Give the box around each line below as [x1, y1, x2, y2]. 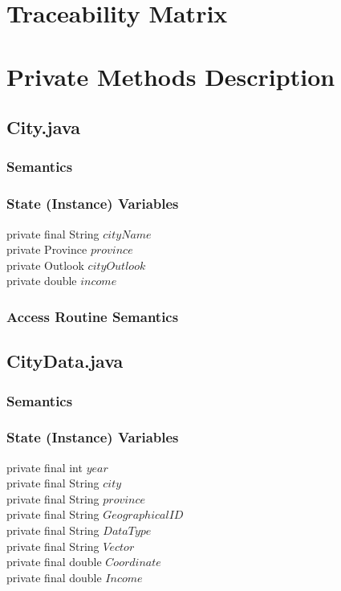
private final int [6, 459, 83, 475]
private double [6, 272, 77, 289]
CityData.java [6, 348, 124, 373]
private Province [6, 241, 87, 258]
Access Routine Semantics [6, 306, 179, 326]
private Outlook [6, 256, 84, 273]
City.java [6, 115, 80, 140]
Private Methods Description [6, 59, 335, 92]
